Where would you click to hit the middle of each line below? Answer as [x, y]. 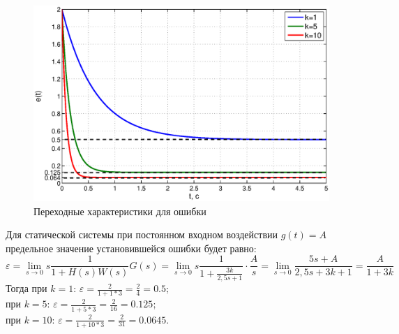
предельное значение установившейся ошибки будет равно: [131, 248]
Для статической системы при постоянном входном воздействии [142, 234]
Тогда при [27, 288]
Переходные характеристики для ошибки [120, 211]
